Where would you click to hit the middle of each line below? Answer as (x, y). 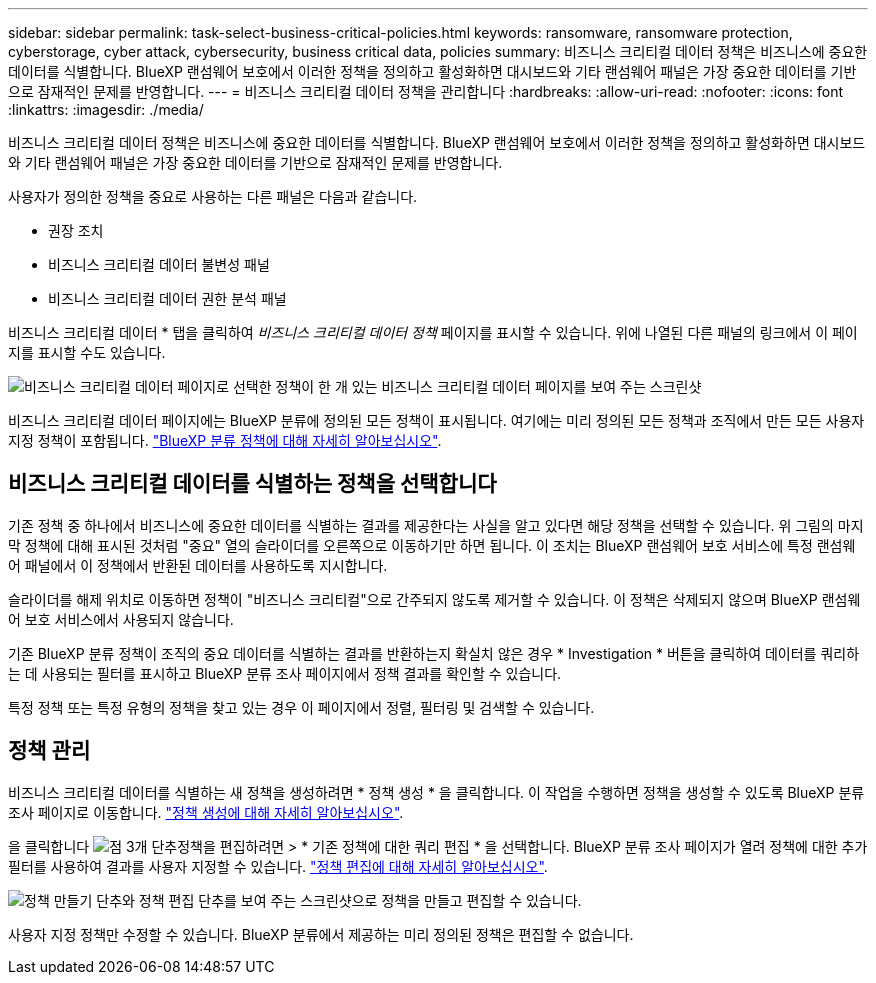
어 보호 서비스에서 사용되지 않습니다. (121, 619)
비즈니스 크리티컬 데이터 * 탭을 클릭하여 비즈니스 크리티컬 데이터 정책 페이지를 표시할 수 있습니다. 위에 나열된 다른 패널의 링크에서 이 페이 (433, 332)
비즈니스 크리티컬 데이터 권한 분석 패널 (167, 298)
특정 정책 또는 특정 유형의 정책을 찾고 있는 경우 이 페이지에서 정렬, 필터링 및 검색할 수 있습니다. (301, 707)
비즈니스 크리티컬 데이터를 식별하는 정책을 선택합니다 (252, 484)
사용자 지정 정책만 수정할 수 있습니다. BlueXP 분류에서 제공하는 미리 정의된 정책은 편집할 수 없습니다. (321, 934)
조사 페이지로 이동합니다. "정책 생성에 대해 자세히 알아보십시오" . (206, 812)
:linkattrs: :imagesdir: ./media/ (106, 109)
